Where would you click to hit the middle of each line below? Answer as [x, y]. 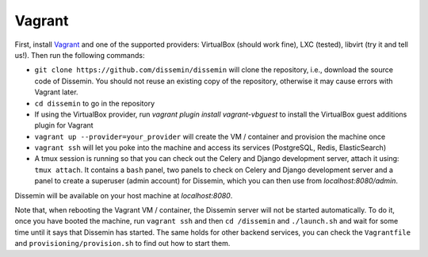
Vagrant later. [56, 92]
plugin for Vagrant [64, 125]
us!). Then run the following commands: [80, 55]
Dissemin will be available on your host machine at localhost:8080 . [124, 195]
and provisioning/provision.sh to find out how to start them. [122, 244]
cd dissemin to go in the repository [95, 103]
